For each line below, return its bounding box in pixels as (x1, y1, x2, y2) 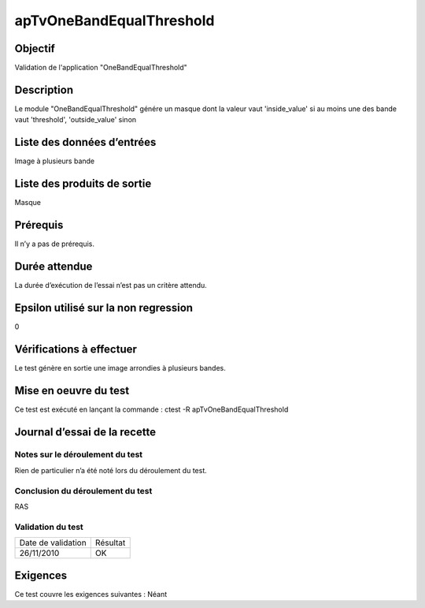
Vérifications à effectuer (14, 342, 138, 356)
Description (14, 83, 74, 96)
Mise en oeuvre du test (14, 383, 130, 397)
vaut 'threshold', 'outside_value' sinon (14, 115, 137, 125)
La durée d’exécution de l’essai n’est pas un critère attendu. (14, 280, 208, 289)
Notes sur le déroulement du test (14, 449, 143, 461)
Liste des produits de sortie (14, 177, 152, 191)
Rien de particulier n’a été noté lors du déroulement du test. (14, 465, 208, 475)
